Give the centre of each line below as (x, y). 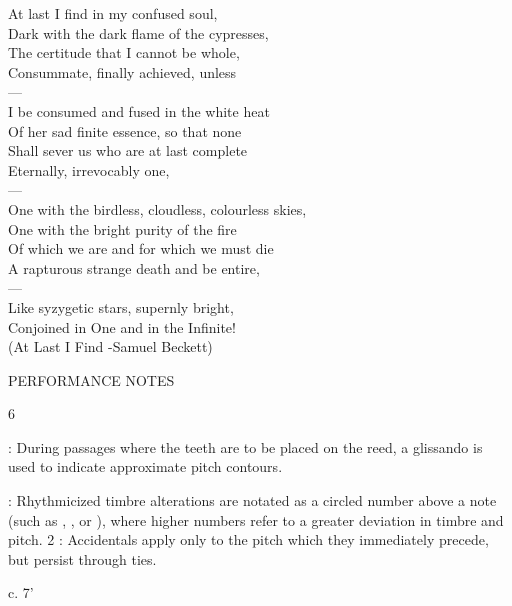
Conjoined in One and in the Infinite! (122, 326)
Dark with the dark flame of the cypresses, (138, 32)
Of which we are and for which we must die (141, 248)
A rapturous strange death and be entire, (134, 267)
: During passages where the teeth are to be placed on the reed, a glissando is (245, 446)
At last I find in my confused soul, (113, 13)
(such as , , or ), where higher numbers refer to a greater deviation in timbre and (256, 519)
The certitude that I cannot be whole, (124, 52)
